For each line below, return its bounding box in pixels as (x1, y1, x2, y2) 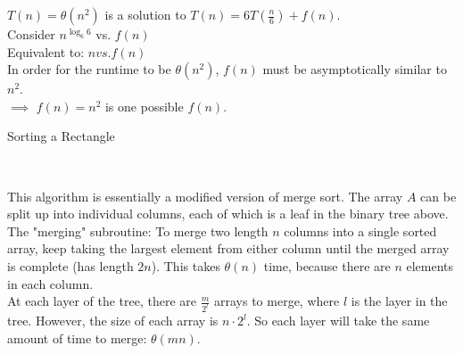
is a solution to (104, 5, 186, 23)
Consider (7, 25, 55, 43)
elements (406, 256, 454, 275)
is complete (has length (7, 256, 134, 275)
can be (420, 186, 457, 205)
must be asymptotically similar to (262, 60, 447, 78)
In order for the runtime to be (7, 60, 171, 78)
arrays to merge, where (214, 292, 340, 310)
